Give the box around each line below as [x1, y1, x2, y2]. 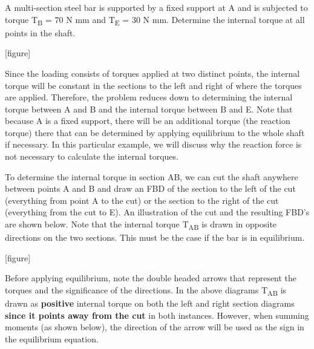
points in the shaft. [5, 26, 76, 39]
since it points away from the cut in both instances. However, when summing [5, 308, 309, 321]
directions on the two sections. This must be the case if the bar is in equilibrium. [5, 231, 305, 244]
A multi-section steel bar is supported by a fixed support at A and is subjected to [5, 1, 308, 13]
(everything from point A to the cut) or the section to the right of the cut [5, 194, 279, 206]
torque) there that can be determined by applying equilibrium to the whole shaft [5, 126, 305, 139]
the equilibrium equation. [5, 332, 99, 345]
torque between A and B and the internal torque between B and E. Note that [5, 102, 293, 115]
